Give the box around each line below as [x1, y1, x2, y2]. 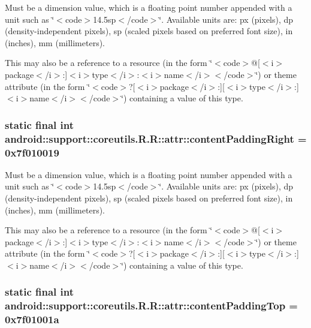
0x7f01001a [5, 312, 59, 327]
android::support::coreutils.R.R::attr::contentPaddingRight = [5, 131, 307, 146]
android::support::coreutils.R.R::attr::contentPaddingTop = [5, 298, 298, 313]
